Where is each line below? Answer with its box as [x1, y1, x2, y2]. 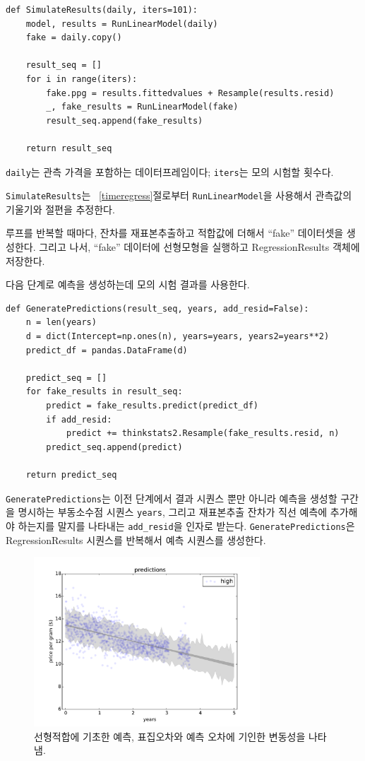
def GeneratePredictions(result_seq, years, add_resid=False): [6, 303, 309, 314]
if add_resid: [46, 414, 112, 425]
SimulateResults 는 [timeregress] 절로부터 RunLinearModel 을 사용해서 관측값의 [6, 188, 352, 203]
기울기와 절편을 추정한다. [6, 201, 115, 216]
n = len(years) [25, 317, 97, 328]
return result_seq [25, 143, 112, 153]
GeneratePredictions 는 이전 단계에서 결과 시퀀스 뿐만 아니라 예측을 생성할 [6, 490, 337, 505]
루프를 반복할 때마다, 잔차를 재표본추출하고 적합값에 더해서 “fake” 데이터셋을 [6, 225, 344, 240]
